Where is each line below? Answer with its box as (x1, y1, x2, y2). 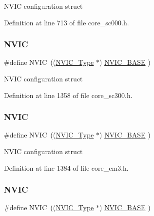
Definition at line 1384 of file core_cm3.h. (4, 162, 129, 173)
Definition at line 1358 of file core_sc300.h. (4, 90, 133, 100)
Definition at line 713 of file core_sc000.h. (4, 17, 129, 27)
